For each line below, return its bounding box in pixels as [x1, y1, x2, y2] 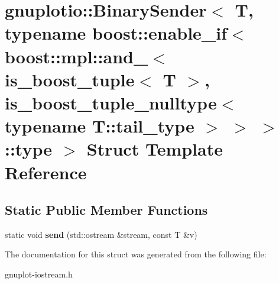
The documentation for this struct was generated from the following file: [5, 248, 267, 260]
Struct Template [86, 137, 223, 161]
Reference [5, 160, 87, 184]
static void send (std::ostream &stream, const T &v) [5, 228, 197, 240]
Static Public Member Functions [5, 201, 208, 219]
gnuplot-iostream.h [5, 268, 73, 280]
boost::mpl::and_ [5, 44, 148, 68]
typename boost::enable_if [5, 21, 227, 45]
